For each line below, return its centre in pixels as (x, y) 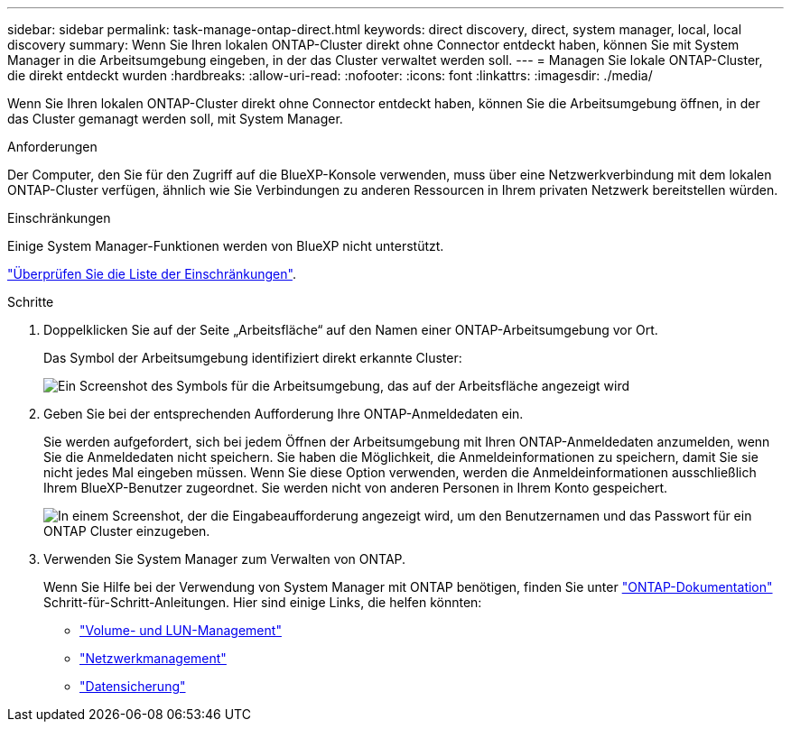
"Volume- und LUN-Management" (181, 630)
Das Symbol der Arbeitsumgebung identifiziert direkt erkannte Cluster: (253, 358)
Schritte (31, 302)
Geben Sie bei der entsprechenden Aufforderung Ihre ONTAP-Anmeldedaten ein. (284, 414)
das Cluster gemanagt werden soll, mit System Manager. (175, 119)
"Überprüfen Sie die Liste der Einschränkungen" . (152, 274)
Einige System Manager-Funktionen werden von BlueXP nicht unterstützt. (226, 246)
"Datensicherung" (133, 686)
